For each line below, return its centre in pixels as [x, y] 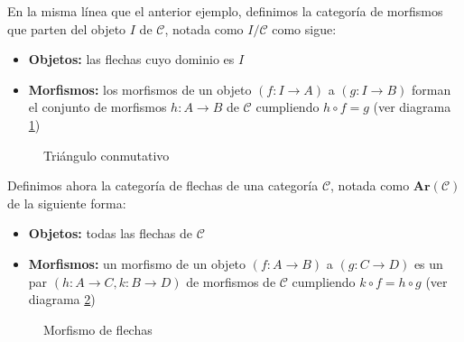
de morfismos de [231, 281]
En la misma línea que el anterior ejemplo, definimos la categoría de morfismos [225, 11]
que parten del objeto [67, 28]
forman [431, 89]
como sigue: [304, 28]
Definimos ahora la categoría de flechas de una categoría [163, 185]
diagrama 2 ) [62, 299]
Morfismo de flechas [98, 329]
